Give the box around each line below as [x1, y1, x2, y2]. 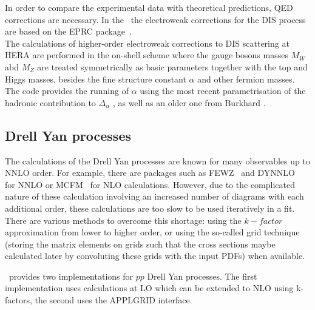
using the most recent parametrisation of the [140, 84, 306, 97]
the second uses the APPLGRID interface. [35, 294, 192, 306]
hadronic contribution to [5, 96, 96, 109]
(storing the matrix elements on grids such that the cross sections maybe [5, 237, 276, 250]
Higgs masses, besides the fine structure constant [5, 72, 186, 85]
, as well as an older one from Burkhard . [112, 96, 266, 109]
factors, [5, 294, 32, 306]
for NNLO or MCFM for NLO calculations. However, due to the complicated [5, 178, 295, 190]
